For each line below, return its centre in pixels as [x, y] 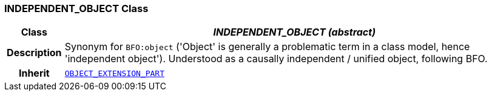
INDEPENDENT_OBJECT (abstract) [295, 32]
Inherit [34, 73]
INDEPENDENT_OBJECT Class [76, 8]
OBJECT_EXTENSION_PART [115, 73]
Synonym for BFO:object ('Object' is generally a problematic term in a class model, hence [267, 47]
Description [34, 53]
